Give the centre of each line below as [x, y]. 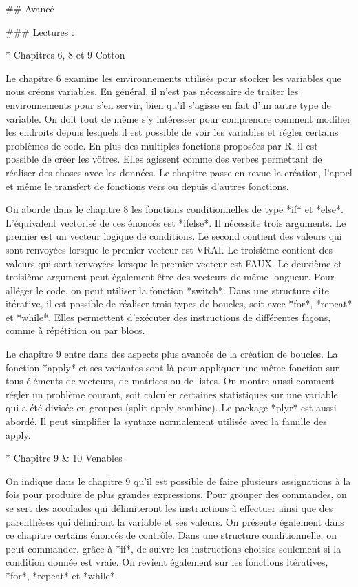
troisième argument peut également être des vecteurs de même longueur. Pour [170, 277]
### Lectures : [40, 31]
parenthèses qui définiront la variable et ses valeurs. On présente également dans [175, 521]
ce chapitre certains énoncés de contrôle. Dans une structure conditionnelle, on [171, 535]
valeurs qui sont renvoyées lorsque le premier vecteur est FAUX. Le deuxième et [174, 263]
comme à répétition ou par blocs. [75, 330]
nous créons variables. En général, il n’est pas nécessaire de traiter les [152, 91]
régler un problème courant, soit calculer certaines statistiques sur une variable [172, 394]
